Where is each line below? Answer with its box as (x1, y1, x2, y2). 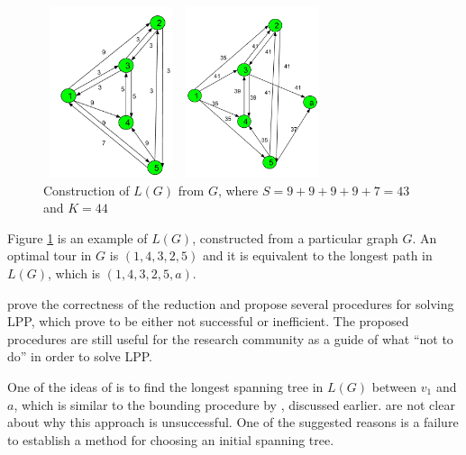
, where (217, 180, 259, 199)
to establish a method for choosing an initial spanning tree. (7, 430, 334, 449)
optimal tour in (7, 246, 92, 265)
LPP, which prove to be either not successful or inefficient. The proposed (7, 312, 409, 331)
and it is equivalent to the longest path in (202, 246, 433, 265)
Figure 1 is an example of (7, 228, 148, 247)
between (371, 377, 417, 396)
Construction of (43, 180, 130, 199)
